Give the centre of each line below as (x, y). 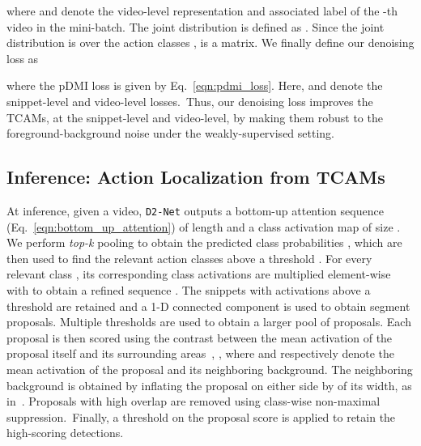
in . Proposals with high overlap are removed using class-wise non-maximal (193, 401)
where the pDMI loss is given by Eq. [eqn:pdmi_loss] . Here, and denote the (195, 85)
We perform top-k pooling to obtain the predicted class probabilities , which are (204, 242)
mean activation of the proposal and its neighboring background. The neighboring (210, 369)
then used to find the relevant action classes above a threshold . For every (189, 258)
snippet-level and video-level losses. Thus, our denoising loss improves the (190, 101)
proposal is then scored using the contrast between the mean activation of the (200, 337)
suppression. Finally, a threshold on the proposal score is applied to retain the (201, 416)
